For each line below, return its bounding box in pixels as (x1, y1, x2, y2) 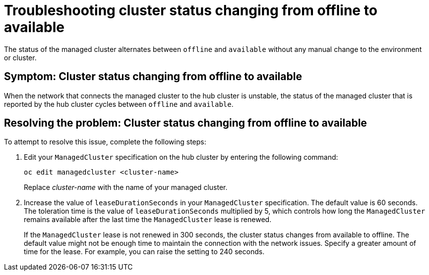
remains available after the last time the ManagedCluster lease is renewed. (24, 215, 272, 224)
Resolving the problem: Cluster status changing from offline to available (4, 117, 367, 130)
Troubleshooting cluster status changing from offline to (4, 2, 377, 19)
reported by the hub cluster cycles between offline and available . (4, 99, 234, 108)
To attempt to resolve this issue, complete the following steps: (4, 137, 206, 146)
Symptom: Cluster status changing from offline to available (4, 70, 302, 83)
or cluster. (4, 53, 37, 62)
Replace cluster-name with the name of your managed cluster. (24, 183, 228, 192)
